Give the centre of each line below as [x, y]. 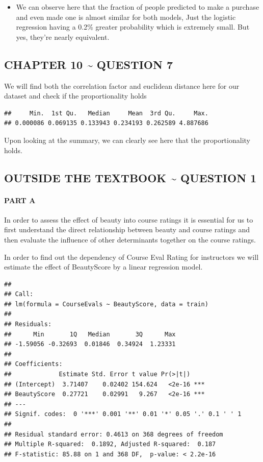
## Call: [19, 294]
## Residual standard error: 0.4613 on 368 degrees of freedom [114, 434]
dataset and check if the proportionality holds [75, 96]
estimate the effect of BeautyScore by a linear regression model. [103, 267]
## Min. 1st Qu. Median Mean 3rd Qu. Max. [106, 113]
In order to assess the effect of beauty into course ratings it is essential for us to [129, 219]
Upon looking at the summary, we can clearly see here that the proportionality [127, 140]
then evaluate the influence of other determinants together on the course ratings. [130, 239]
